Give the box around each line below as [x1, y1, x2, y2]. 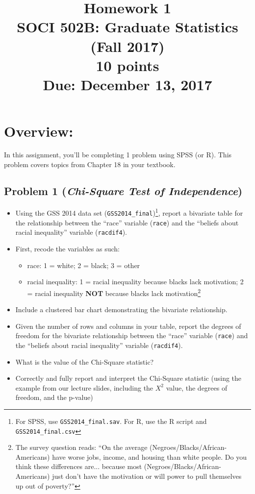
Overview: [4, 121, 74, 141]
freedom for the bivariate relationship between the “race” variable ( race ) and [15, 330, 248, 341]
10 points [96, 55, 159, 75]
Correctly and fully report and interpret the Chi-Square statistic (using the [15, 373, 242, 383]
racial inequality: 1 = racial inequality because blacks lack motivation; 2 [27, 276, 244, 287]
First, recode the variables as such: [15, 244, 120, 254]
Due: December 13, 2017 [43, 74, 212, 94]
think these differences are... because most [15, 461, 142, 471]
